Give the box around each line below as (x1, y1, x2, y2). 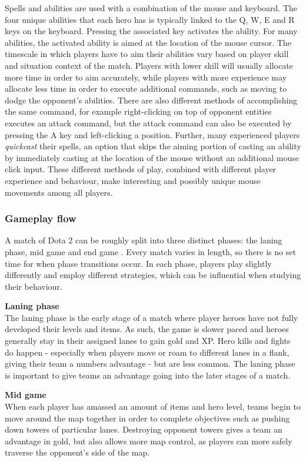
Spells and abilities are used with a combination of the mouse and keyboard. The (5, 2, 298, 14)
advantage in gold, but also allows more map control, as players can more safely (5, 434, 292, 447)
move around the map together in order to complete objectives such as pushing (5, 411, 290, 424)
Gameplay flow (5, 211, 76, 226)
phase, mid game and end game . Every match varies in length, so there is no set (5, 245, 296, 257)
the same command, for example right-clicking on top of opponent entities (5, 105, 272, 118)
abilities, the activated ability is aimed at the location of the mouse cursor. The (5, 36, 291, 48)
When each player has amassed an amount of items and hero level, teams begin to (5, 400, 301, 413)
